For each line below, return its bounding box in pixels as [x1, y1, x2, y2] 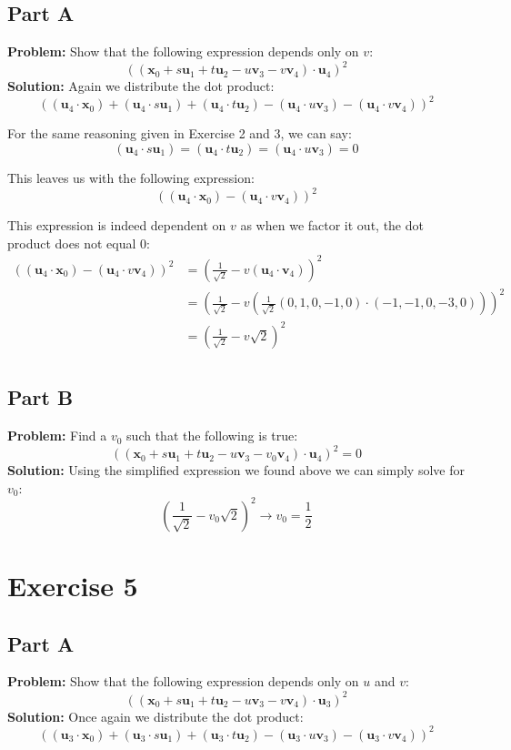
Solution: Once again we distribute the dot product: [7, 706, 304, 725]
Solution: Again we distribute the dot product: [7, 76, 275, 96]
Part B [7, 383, 74, 411]
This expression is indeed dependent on [7, 216, 226, 235]
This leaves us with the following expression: [7, 167, 255, 187]
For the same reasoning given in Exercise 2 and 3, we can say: [7, 124, 352, 143]
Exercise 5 [7, 567, 138, 604]
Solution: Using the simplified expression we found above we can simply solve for [7, 461, 465, 480]
